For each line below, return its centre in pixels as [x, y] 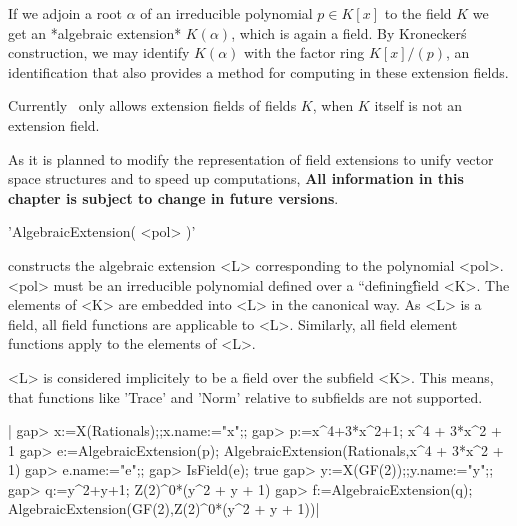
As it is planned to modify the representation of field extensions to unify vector [251, 158]
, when [333, 105]
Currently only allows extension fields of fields [152, 105]
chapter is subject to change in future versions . [173, 197]
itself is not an [418, 105]
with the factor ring [304, 52]
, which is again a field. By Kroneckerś [349, 32]
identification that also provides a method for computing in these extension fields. [258, 71]
